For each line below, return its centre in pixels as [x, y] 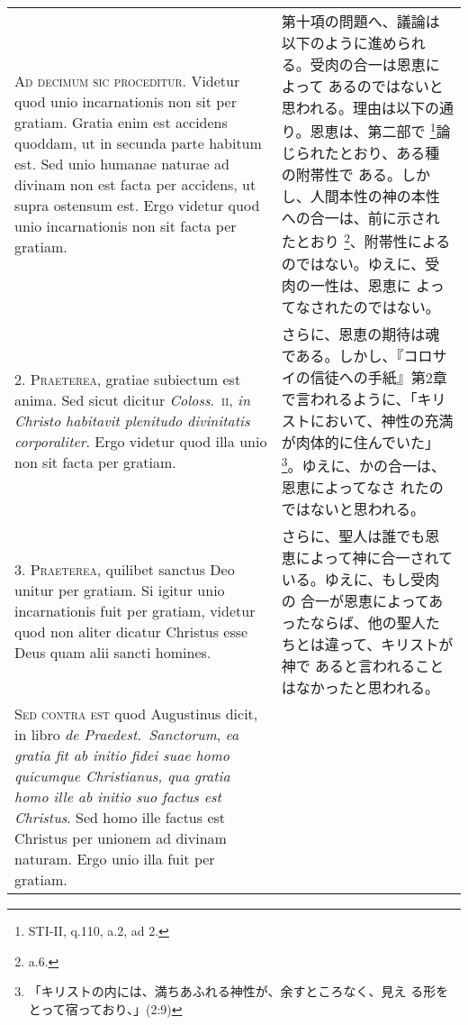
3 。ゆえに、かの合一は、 [363, 464]
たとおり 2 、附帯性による [366, 240]
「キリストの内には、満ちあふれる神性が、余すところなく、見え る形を [238, 991]
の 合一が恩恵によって [355, 600]
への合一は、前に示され [360, 218]
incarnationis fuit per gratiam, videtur [135, 611]
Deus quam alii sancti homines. [113, 653]
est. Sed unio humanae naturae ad [122, 163]
